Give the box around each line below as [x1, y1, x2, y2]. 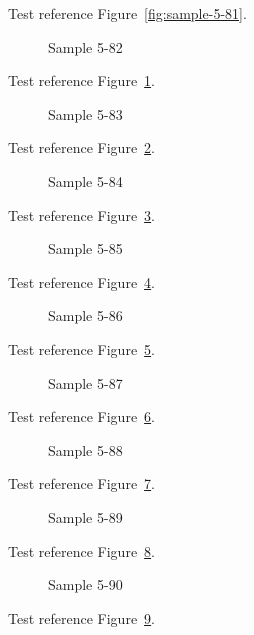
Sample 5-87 [48, 372, 123, 393]
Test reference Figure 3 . [8, 204, 155, 225]
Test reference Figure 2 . [8, 137, 155, 158]
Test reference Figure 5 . [8, 338, 155, 359]
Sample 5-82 [48, 36, 123, 57]
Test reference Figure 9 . [8, 607, 155, 628]
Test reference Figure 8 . [8, 540, 155, 561]
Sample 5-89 [48, 506, 123, 527]
